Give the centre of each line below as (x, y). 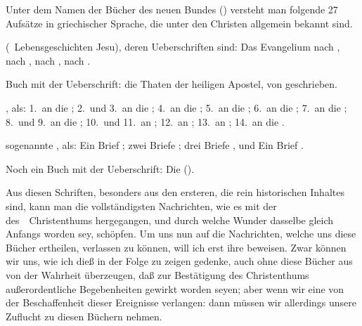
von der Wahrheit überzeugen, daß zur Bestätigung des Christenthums (157, 274)
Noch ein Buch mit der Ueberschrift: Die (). (100, 168)
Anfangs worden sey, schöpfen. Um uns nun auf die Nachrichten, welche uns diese (181, 234)
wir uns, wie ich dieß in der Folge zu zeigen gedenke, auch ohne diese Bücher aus (179, 261)
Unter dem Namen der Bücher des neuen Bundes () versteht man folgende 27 (172, 9)
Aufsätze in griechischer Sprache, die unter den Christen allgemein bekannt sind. (179, 23)
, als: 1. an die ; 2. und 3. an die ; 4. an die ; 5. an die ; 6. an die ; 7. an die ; (176, 107)
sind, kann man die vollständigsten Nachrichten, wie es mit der (141, 206)
